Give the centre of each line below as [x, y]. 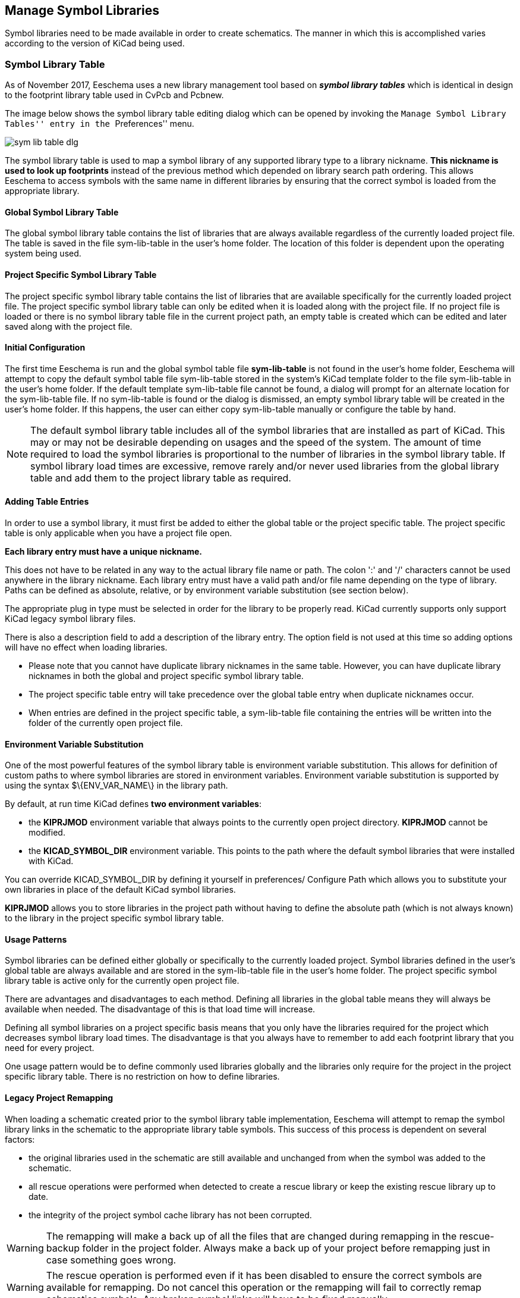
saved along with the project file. [69, 326]
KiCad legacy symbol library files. [70, 619]
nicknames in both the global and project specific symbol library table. [166, 676]
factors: [20, 1139]
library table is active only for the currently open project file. [122, 981]
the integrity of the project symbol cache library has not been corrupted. [170, 1215]
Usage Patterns [36, 939]
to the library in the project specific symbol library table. [114, 918]
